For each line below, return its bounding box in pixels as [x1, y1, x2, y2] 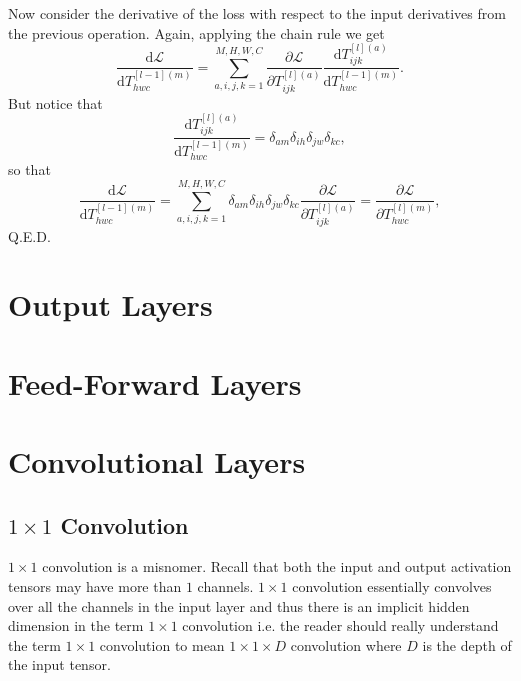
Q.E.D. [8, 225, 51, 246]
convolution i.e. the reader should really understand [182, 615, 499, 636]
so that [8, 159, 51, 180]
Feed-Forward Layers [8, 362, 302, 403]
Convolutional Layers [8, 441, 306, 482]
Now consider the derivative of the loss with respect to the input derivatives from [8, 3, 506, 23]
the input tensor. [8, 654, 111, 675]
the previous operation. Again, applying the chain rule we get [8, 22, 385, 43]
